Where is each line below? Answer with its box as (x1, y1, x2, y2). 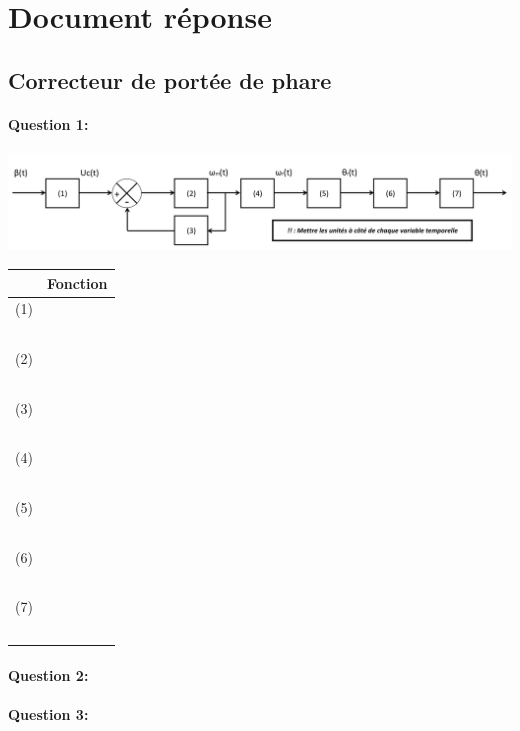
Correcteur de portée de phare (8, 64, 332, 95)
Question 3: (8, 704, 89, 725)
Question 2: (8, 665, 89, 685)
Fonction (46, 272, 108, 293)
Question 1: (8, 113, 89, 134)
